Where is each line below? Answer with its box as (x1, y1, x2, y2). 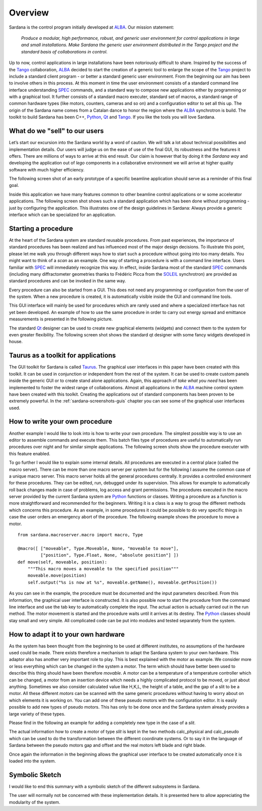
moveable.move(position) (27, 573, 87, 579)
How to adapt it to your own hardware (9, 630, 125, 638)
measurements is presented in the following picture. (9, 316, 113, 322)
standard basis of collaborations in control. (21, 49, 108, 54)
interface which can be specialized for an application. (9, 212, 116, 218)
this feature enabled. (9, 450, 50, 456)
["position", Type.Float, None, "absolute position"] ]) (40, 552, 179, 558)
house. (9, 339, 23, 345)
